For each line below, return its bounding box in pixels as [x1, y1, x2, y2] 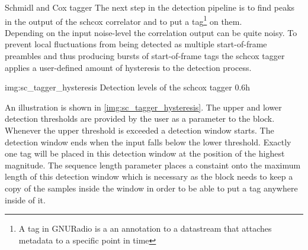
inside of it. [5, 193, 46, 206]
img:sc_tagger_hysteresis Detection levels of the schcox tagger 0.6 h [5, 81, 251, 93]
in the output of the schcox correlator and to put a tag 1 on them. [5, 13, 242, 27]
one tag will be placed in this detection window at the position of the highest [5, 147, 285, 160]
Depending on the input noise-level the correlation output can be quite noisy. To [5, 26, 297, 38]
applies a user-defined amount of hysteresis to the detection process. [5, 61, 252, 73]
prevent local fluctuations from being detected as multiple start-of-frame [5, 38, 267, 50]
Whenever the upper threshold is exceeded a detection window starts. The [5, 124, 274, 136]
